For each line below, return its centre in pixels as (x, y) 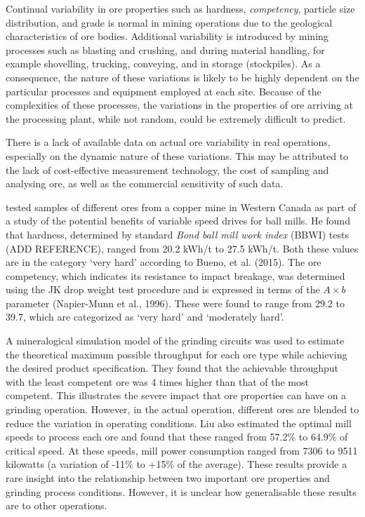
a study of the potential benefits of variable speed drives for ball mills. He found (178, 221)
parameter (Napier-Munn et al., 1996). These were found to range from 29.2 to (175, 303)
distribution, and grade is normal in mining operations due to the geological (169, 22)
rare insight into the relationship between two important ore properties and (168, 478)
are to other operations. (57, 505)
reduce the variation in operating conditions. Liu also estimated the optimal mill (179, 423)
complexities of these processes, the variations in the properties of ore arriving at (180, 105)
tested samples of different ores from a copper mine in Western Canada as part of (181, 207)
